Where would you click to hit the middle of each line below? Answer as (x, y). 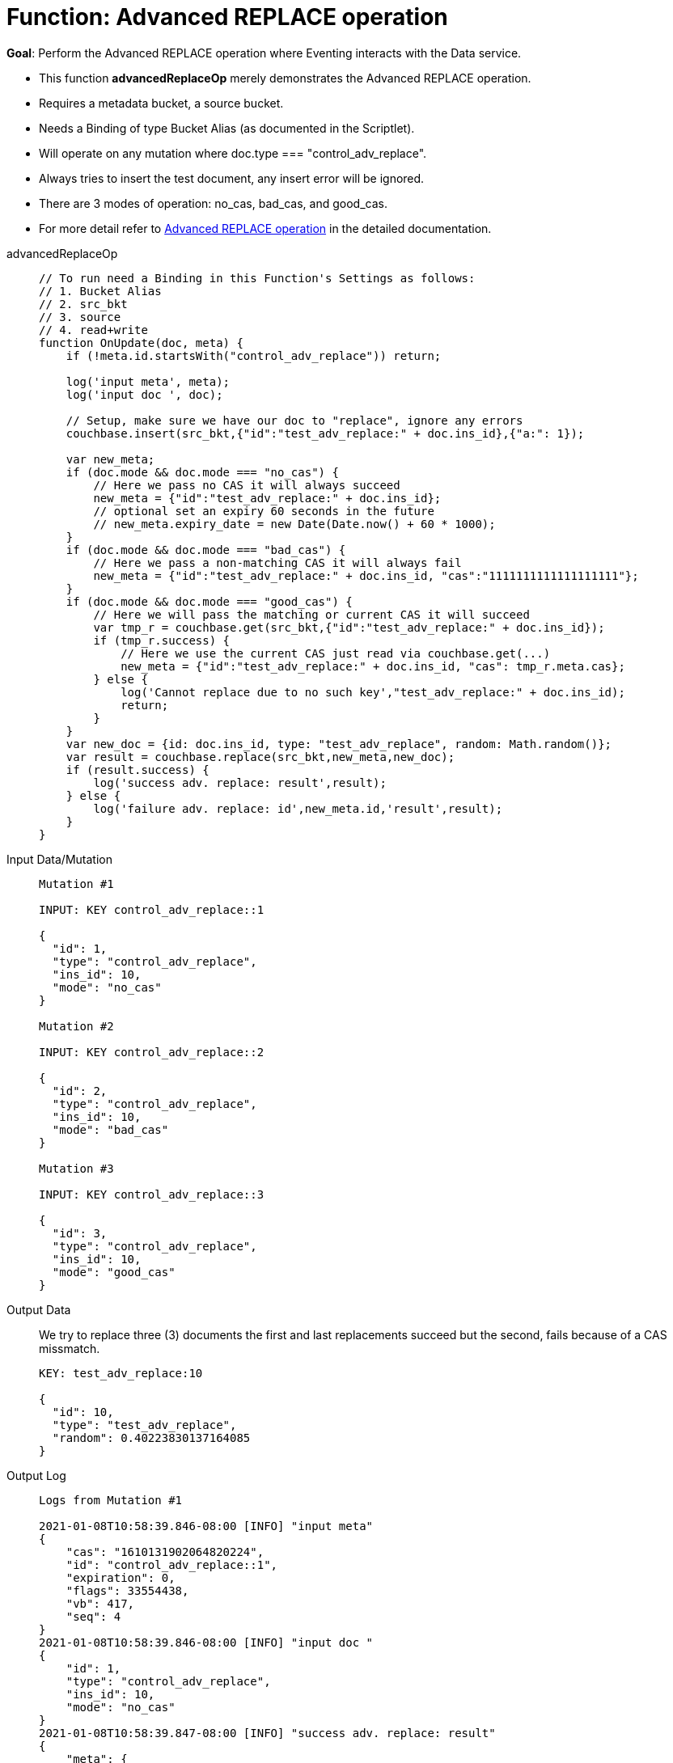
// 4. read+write (93, 330)
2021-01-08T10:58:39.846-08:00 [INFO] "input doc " (206, 1642)
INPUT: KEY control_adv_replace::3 (152, 1194)
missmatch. (70, 1348)
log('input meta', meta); (148, 381)
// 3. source (80, 317)
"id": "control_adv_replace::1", (172, 1564)
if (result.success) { (138, 769)
